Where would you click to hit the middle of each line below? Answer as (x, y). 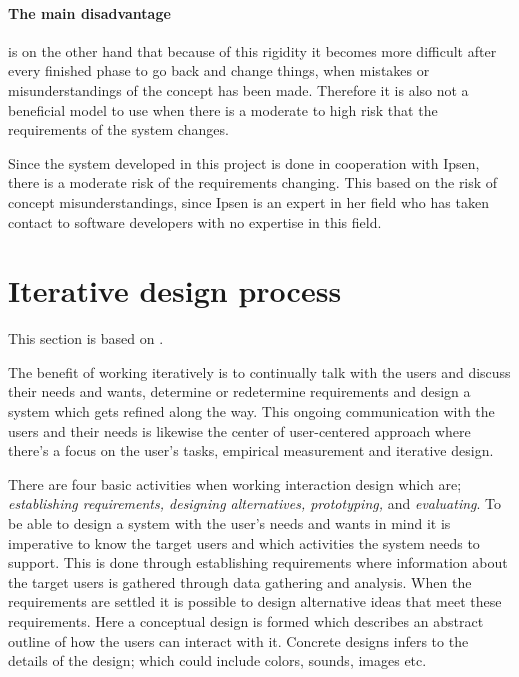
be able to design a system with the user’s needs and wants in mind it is (229, 523)
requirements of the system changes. (118, 129)
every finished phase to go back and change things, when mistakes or (219, 70)
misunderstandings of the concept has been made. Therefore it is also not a (238, 89)
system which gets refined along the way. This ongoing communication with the (251, 411)
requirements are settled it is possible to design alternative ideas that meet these (255, 601)
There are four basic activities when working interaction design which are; (235, 483)
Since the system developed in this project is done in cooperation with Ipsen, (244, 162)
